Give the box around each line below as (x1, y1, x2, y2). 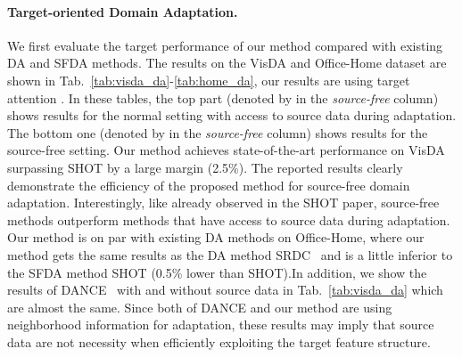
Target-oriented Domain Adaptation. (7, 2, 238, 20)
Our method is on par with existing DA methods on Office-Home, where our (7, 228, 425, 247)
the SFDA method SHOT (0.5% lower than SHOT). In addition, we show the (7, 263, 427, 281)
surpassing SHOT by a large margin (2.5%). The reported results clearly (7, 158, 403, 176)
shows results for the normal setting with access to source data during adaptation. (7, 106, 457, 125)
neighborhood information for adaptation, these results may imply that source (7, 315, 434, 334)
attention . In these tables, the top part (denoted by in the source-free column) (7, 88, 439, 107)
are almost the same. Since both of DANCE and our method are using (7, 297, 392, 316)
